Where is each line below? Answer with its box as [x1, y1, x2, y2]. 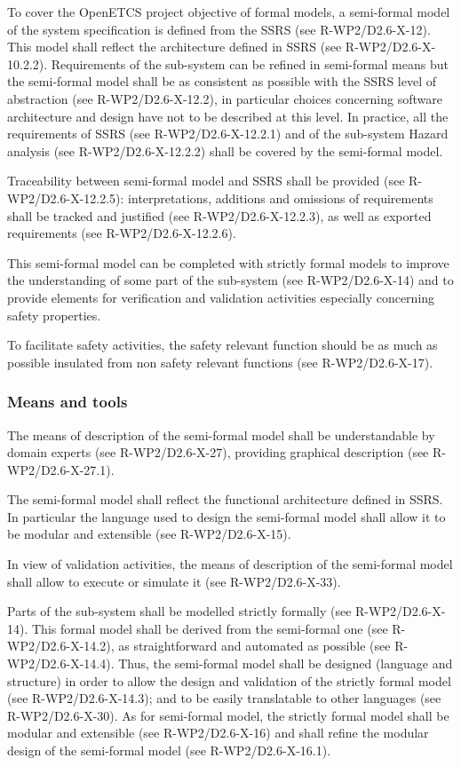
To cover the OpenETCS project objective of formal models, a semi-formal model [7, 3, 450, 20]
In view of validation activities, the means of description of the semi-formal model [7, 555, 453, 573]
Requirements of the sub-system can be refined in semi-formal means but [51, 54, 449, 73]
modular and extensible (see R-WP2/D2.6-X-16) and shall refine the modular [7, 723, 429, 742]
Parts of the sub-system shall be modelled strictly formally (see [7, 602, 352, 620]
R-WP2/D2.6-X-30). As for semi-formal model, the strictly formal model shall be [7, 706, 449, 724]
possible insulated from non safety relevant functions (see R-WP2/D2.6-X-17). [7, 352, 433, 371]
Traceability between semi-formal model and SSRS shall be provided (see [7, 171, 405, 190]
